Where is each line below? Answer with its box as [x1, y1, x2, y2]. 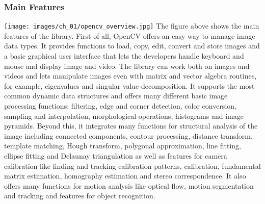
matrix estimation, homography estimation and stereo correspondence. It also [4, 170, 246, 181]
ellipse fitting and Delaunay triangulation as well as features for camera [4, 150, 227, 161]
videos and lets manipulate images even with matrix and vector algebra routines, [4, 70, 257, 81]
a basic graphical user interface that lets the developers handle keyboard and [4, 50, 244, 61]
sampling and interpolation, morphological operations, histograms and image [4, 110, 244, 121]
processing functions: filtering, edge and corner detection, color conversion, [4, 100, 236, 111]
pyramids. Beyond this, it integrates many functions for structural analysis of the [4, 120, 258, 131]
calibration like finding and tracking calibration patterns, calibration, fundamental [4, 160, 261, 171]
